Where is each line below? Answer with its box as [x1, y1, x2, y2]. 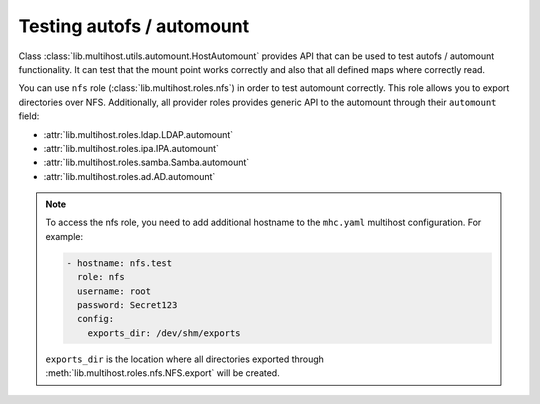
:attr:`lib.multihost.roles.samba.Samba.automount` [43, 156, 250, 169]
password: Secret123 [76, 300, 178, 310]
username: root [76, 285, 152, 297]
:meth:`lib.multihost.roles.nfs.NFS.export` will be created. [45, 367, 280, 379]
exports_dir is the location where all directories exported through [45, 353, 325, 365]
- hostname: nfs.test [66, 257, 173, 269]
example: [45, 230, 84, 242]
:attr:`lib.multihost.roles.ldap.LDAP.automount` [43, 128, 234, 140]
